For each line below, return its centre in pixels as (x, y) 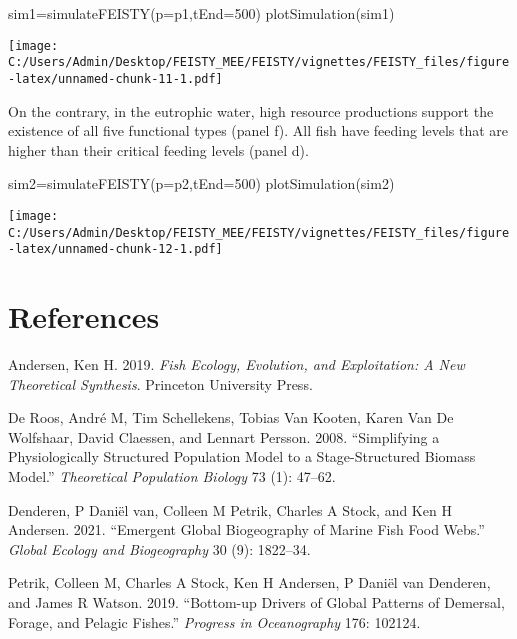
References (84, 316)
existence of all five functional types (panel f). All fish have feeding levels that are (258, 130)
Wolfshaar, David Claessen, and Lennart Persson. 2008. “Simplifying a (224, 436)
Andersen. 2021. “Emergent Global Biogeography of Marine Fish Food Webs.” (246, 529)
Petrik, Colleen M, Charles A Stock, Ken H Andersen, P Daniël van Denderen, (249, 582)
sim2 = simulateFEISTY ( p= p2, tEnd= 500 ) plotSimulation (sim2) (201, 183)
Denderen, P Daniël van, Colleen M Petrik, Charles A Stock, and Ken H (230, 509)
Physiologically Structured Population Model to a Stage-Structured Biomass (242, 456)
